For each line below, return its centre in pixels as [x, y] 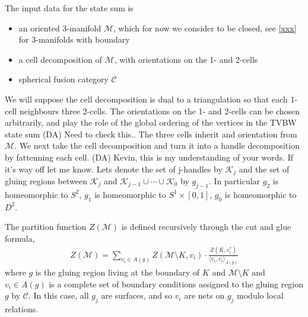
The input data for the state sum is [69, 8]
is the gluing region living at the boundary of [118, 272]
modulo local [260, 295]
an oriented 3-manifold [60, 28]
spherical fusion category [63, 79]
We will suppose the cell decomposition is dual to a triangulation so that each [146, 99]
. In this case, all [58, 295]
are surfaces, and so [137, 295]
